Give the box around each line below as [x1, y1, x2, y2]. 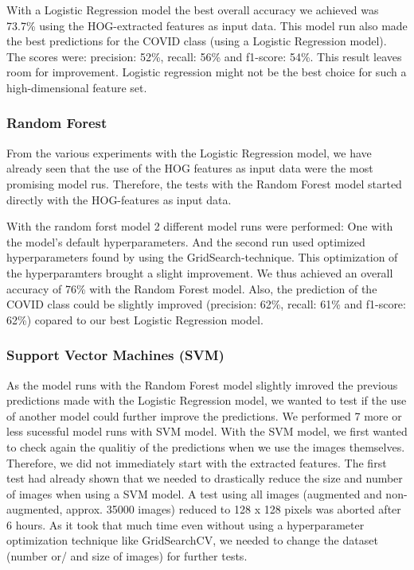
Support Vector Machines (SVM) [6, 345, 225, 365]
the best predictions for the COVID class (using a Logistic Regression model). [6, 33, 387, 49]
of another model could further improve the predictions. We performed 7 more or [6, 407, 402, 424]
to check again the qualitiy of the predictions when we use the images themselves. [6, 438, 405, 455]
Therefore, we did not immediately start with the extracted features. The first [6, 454, 387, 471]
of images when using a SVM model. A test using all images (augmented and [6, 485, 382, 502]
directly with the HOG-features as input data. [6, 191, 232, 207]
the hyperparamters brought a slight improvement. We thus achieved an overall [6, 264, 393, 281]
